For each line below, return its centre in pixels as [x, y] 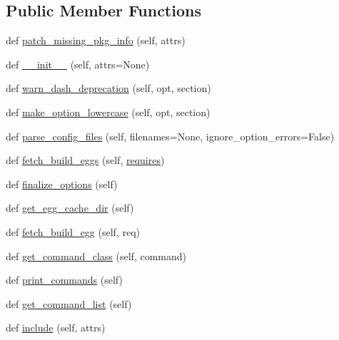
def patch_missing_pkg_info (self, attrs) [96, 40]
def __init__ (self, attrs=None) [78, 64]
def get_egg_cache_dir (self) [70, 208]
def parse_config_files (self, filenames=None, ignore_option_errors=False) [170, 136]
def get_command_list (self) [69, 303]
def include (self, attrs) [56, 328]
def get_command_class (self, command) [96, 256]
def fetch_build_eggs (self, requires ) [85, 160]
